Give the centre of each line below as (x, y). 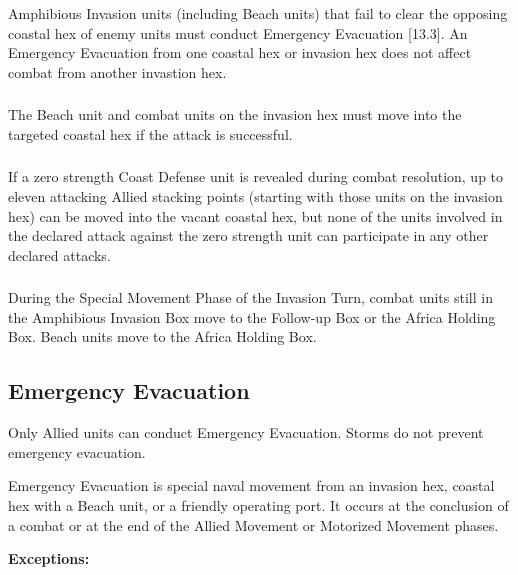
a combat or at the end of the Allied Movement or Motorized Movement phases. (253, 524)
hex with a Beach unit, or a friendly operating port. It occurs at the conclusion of (258, 504)
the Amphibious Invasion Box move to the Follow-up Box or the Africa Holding (252, 316)
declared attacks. (59, 254)
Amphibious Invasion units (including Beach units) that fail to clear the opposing (258, 12)
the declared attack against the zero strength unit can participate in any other (248, 235)
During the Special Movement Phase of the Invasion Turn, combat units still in (250, 297)
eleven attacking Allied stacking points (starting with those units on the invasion (255, 195)
